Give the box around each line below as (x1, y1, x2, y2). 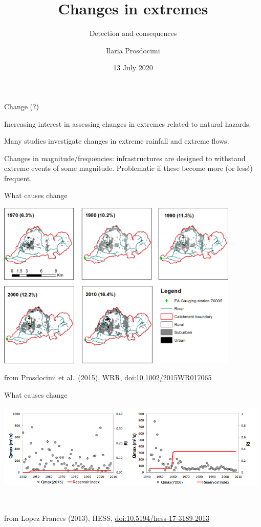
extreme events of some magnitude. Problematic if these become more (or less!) (4, 163, 253, 173)
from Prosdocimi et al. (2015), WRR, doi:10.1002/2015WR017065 (4, 372, 212, 383)
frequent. (4, 172, 32, 183)
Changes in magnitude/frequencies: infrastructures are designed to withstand (4, 152, 246, 163)
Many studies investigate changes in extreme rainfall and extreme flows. (4, 135, 229, 146)
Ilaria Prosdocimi (106, 45, 160, 55)
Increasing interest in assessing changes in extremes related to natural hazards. (4, 118, 251, 129)
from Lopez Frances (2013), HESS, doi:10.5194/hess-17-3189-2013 (4, 512, 210, 523)
